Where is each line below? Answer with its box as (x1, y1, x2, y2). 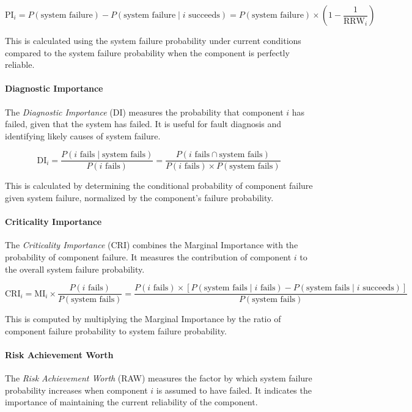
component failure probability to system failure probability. (5, 324, 227, 337)
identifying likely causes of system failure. (5, 129, 161, 142)
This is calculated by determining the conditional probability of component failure (5, 179, 313, 192)
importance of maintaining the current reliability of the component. (5, 395, 258, 408)
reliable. (5, 58, 35, 71)
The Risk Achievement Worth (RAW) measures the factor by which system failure (5, 372, 312, 384)
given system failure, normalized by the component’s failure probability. (5, 191, 274, 204)
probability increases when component (5, 383, 148, 396)
